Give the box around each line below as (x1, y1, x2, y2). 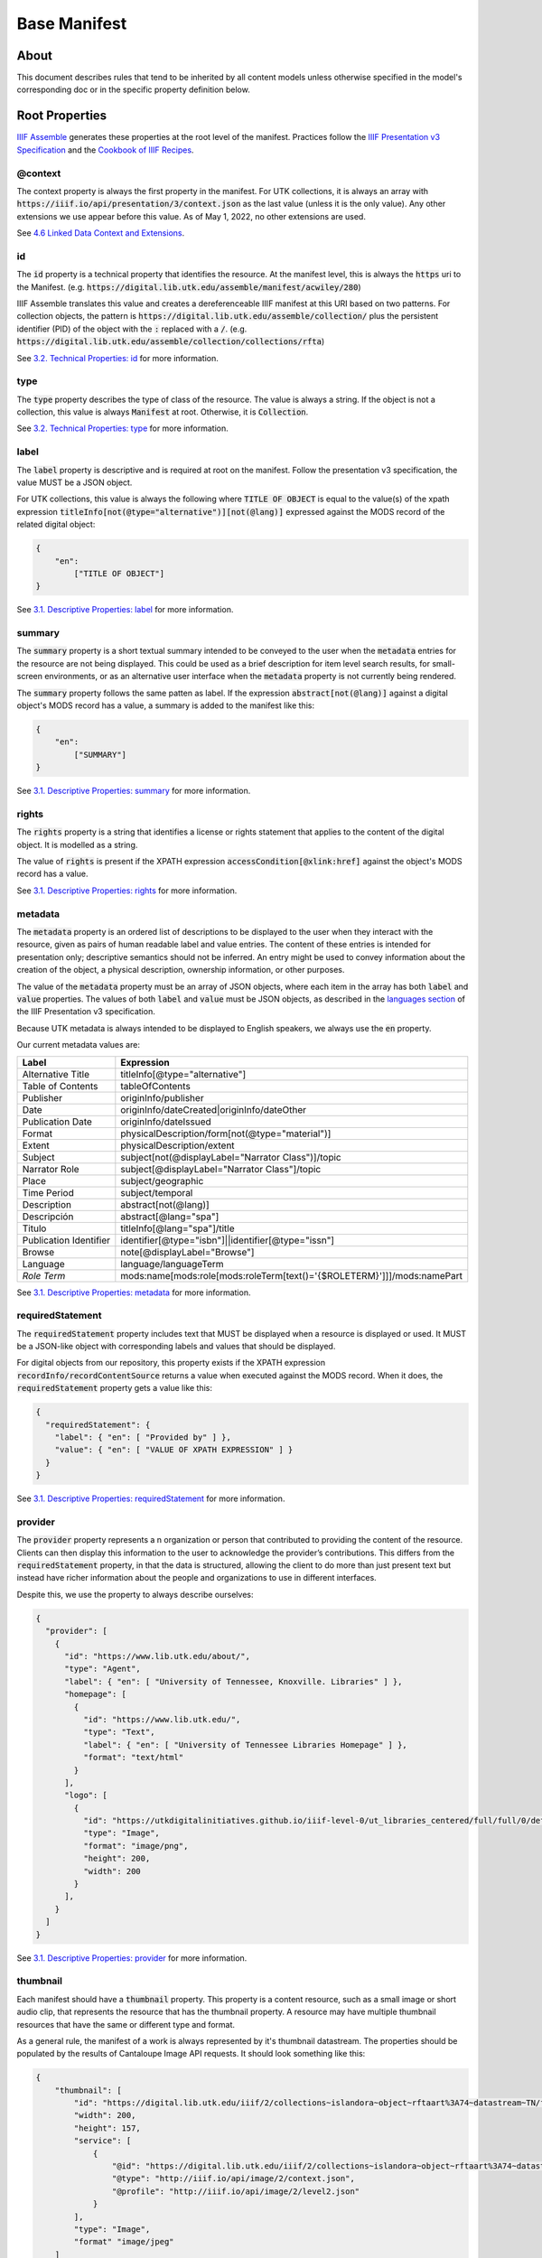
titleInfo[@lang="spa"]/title (120, 1222, 235, 1235)
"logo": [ (64, 1790, 108, 1801)
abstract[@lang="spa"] (120, 1210, 220, 1223)
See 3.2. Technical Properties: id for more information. (16, 352, 219, 363)
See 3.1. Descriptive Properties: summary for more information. (16, 786, 251, 797)
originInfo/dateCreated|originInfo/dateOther (120, 1103, 307, 1115)
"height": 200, (82, 1853, 151, 1864)
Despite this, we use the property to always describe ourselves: (16, 1589, 254, 1600)
